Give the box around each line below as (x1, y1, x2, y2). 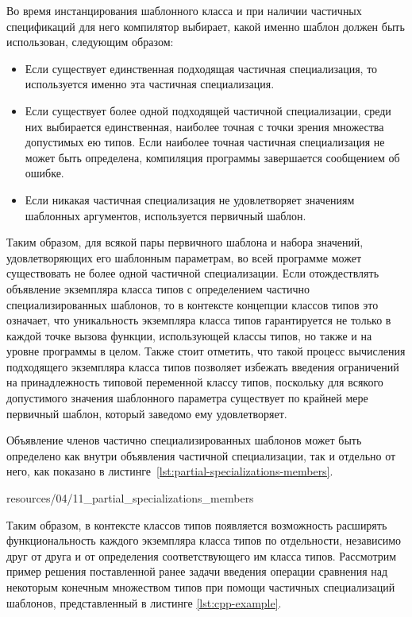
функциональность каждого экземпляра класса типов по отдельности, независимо (6, 532, 402, 549)
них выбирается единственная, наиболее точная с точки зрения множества (25, 118, 384, 134)
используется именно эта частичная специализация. (25, 76, 275, 92)
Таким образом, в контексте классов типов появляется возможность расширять (6, 516, 387, 533)
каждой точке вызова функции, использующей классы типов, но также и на (6, 327, 372, 343)
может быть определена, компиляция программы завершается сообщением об (25, 149, 400, 165)
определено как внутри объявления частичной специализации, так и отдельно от (6, 447, 396, 464)
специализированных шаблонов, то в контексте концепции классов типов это (6, 296, 379, 312)
